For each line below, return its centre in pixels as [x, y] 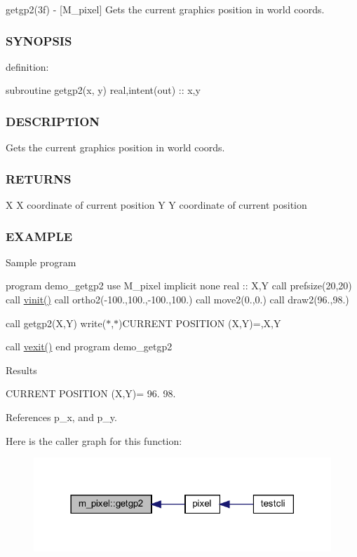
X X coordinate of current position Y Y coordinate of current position [156, 205]
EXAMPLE [39, 236]
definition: [27, 66]
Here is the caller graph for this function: [94, 440]
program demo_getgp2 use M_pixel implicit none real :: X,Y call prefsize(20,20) [179, 286]
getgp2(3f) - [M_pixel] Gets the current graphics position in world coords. [165, 9]
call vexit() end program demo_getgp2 [89, 346]
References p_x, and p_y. [61, 417]
